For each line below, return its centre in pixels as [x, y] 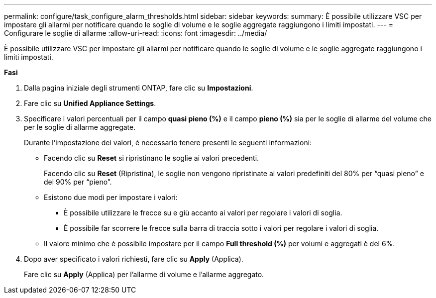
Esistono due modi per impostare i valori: [111, 197]
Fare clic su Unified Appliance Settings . [90, 103]
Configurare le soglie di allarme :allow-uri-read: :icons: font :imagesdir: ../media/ [136, 33]
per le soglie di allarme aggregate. [80, 127]
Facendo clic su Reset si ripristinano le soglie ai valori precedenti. [152, 158]
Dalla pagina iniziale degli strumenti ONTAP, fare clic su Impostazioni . [139, 88]
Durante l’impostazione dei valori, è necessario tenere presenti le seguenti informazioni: [168, 143]
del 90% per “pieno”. [78, 182]
